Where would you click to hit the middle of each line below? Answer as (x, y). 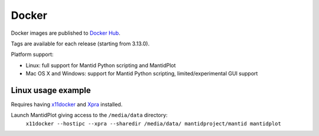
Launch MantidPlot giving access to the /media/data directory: (89, 115)
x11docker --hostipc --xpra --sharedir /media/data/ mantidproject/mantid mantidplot (154, 123)
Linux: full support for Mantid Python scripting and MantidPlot (101, 65)
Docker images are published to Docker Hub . (66, 33)
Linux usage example (51, 90)
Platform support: (32, 54)
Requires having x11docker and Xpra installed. (67, 105)
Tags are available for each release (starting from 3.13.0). (80, 44)
